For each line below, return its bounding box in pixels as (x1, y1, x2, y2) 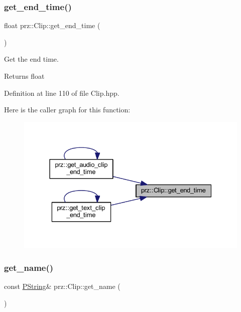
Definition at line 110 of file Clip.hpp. (4, 87, 119, 98)
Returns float (4, 71, 45, 81)
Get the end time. (4, 54, 59, 64)
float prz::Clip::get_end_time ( (4, 20, 100, 31)
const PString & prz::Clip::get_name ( (4, 280, 120, 291)
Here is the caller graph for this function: (4, 104, 131, 115)
